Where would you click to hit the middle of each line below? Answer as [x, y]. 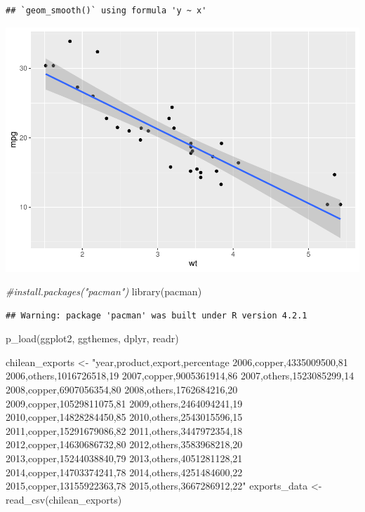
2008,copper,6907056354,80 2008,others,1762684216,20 [122, 390]
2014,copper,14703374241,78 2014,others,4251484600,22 [124, 472]
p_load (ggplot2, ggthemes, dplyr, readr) [92, 338]
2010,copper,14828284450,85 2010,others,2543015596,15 [124, 417]
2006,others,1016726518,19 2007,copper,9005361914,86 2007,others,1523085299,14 [180, 376]
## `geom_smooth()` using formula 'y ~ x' [106, 11]
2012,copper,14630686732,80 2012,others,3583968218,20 [124, 444]
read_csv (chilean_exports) [64, 499]
